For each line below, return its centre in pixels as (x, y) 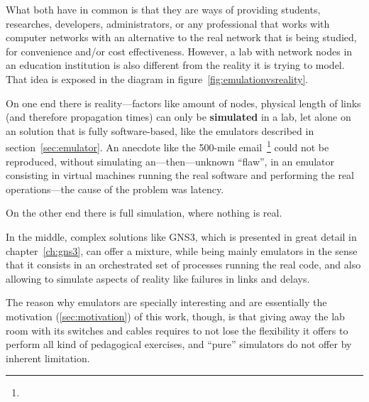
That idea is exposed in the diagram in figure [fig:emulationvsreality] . (157, 78)
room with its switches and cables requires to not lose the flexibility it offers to (177, 330)
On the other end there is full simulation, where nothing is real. (144, 213)
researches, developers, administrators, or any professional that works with (168, 23)
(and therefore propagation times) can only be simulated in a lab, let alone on (178, 117)
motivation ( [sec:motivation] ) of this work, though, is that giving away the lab (175, 316)
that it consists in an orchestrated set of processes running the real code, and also (183, 265)
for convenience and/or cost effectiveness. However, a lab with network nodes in (179, 51)
